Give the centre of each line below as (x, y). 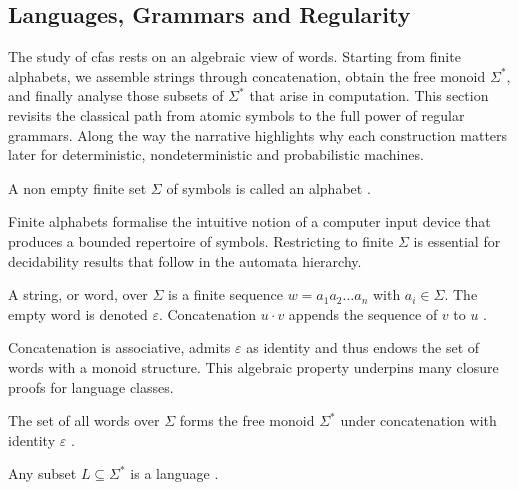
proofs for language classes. (91, 386)
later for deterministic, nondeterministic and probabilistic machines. (216, 154)
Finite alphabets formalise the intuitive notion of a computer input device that (249, 221)
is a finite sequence (225, 294)
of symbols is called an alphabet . (268, 187)
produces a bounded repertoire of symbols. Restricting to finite (201, 240)
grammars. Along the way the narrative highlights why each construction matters (258, 134)
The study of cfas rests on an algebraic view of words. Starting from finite (234, 56)
